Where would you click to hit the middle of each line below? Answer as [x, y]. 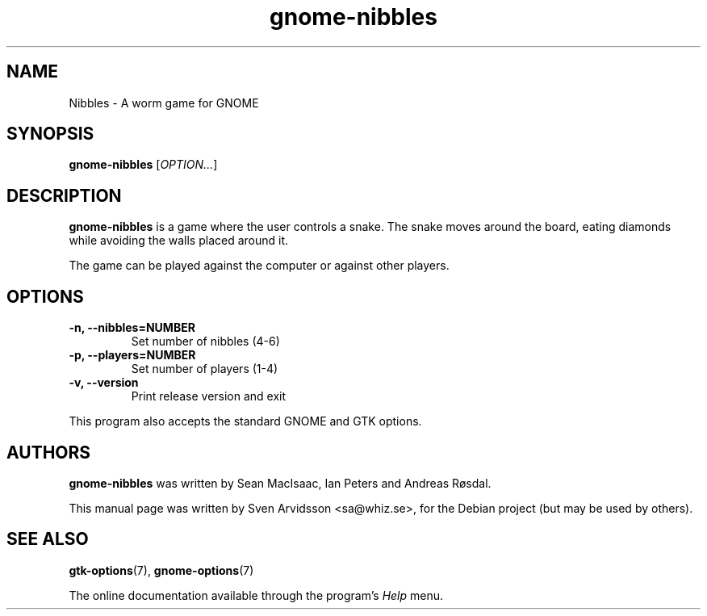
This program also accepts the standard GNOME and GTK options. [245, 421]
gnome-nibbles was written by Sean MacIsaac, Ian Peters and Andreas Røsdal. [280, 483]
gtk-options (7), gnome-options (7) [161, 570]
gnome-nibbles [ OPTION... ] [143, 165]
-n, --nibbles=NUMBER [132, 328]
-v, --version [104, 383]
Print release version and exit [209, 396]
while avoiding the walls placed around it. [179, 241]
